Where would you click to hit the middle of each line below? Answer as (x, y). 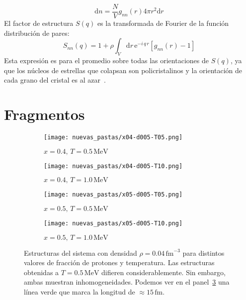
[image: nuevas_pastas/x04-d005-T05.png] (113, 137)
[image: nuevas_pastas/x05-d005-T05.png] (113, 195)
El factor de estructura (39, 23)
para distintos (204, 252)
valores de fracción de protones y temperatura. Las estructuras (119, 262)
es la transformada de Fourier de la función (163, 23)
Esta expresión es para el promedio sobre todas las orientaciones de (106, 60)
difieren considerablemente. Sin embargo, (164, 272)
